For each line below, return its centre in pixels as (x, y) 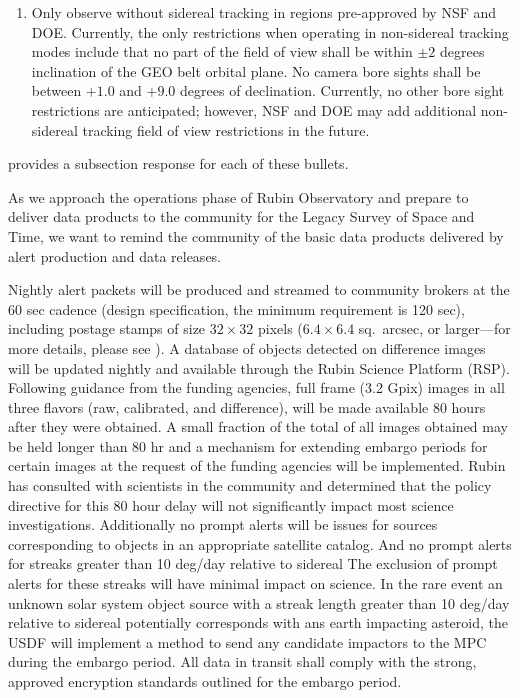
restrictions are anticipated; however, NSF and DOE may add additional (254, 109)
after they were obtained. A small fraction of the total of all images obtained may (258, 426)
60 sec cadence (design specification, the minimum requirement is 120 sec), (236, 308)
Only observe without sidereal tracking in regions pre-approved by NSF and (264, 12)
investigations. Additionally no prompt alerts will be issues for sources (223, 524)
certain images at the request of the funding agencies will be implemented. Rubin (257, 465)
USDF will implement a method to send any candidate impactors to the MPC (247, 641)
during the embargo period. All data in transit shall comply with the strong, (242, 661)
